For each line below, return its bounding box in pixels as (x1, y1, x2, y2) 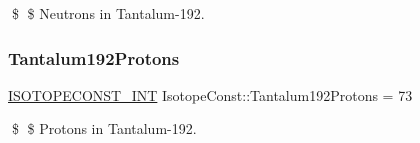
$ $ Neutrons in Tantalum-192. (11, 3, 205, 23)
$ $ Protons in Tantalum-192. (11, 118, 197, 139)
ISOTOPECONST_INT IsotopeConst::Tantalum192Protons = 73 (8, 84, 413, 105)
